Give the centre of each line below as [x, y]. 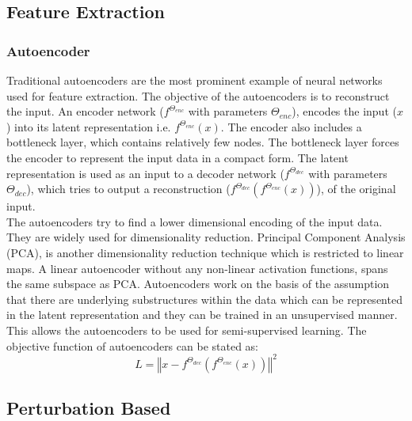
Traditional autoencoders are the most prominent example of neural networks [195, 80]
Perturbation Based [89, 407]
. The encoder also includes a [291, 126]
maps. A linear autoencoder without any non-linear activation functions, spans [197, 268]
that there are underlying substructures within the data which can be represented [204, 299]
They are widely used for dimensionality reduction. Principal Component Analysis [206, 237]
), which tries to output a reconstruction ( [128, 189]
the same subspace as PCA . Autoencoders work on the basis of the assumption [198, 284]
